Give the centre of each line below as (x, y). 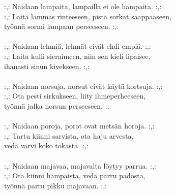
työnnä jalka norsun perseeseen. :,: (58, 105)
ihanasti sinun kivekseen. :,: (47, 66)
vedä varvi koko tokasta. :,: (46, 145)
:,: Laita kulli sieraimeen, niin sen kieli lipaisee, (77, 56)
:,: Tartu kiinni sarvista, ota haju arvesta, (69, 135)
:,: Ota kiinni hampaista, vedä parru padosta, (75, 175)
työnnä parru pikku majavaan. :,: (55, 185)
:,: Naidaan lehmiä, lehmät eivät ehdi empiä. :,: (78, 46)
